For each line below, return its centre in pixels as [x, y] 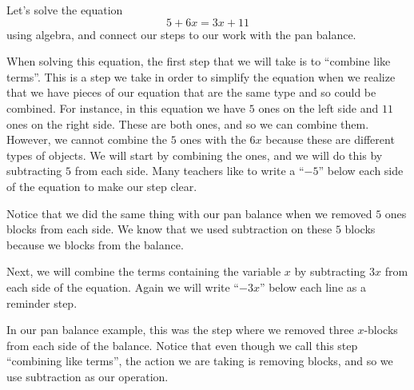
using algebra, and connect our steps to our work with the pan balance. [181, 34]
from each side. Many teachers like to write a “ [189, 171]
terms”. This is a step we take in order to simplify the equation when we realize [201, 76]
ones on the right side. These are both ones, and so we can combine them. [188, 123]
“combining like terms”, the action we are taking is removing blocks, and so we [200, 361]
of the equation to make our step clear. [102, 186]
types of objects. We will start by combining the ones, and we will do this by [195, 155]
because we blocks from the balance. [95, 244]
